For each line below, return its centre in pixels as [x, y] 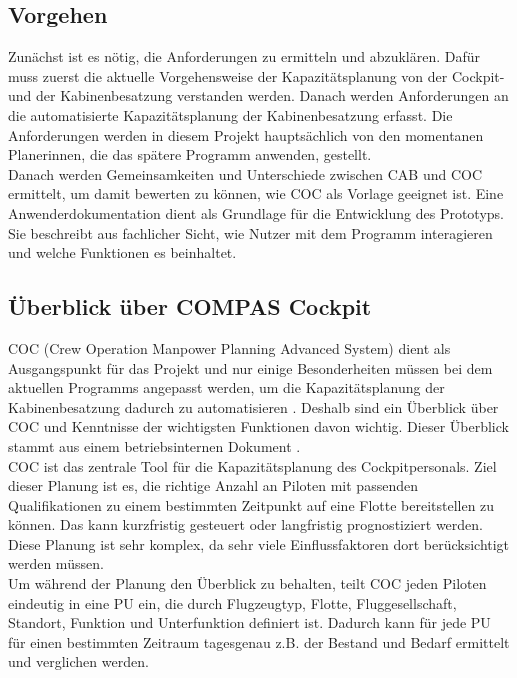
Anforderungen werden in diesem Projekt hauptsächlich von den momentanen [246, 134]
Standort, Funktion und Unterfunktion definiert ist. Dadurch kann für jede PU [249, 622]
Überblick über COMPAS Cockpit [190, 306]
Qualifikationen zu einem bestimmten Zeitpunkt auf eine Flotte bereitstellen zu [251, 504]
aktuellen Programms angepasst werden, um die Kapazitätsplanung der [226, 387]
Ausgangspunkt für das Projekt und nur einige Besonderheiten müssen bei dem [250, 367]
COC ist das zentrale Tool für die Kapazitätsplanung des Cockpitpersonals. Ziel [252, 465]
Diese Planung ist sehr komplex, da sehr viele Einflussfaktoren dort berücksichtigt [259, 543]
